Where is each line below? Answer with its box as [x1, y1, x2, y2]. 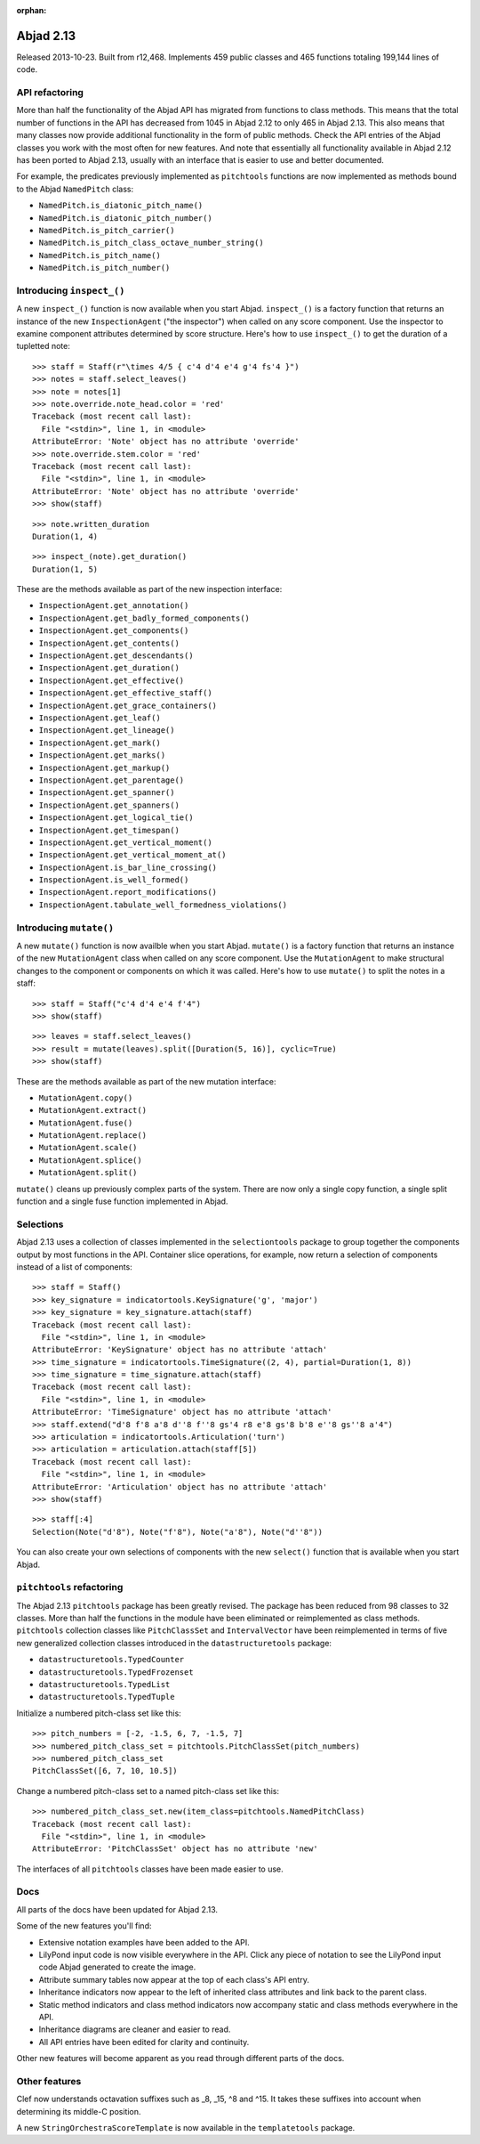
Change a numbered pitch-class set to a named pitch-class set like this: [16, 1785, 280, 1796]
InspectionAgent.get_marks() [38, 751, 166, 760]
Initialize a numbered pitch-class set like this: [16, 1708, 181, 1718]
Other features [16, 2075, 82, 2087]
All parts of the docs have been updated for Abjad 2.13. [16, 1904, 218, 1914]
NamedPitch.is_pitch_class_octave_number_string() [38, 238, 264, 248]
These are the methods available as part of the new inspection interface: [16, 584, 283, 595]
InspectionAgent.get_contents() [38, 638, 180, 648]
